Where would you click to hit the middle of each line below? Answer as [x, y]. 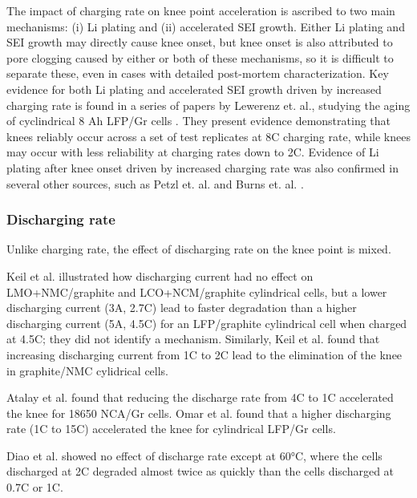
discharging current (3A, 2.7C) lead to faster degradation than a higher [182, 308]
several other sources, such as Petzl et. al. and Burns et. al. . [155, 183]
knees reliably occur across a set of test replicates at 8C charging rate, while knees [208, 136]
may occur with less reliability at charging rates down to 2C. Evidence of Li [193, 152]
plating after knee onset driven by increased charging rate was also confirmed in [202, 167]
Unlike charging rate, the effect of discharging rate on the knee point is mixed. [199, 249]
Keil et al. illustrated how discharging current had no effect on [160, 275]
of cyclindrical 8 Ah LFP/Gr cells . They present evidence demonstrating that [199, 121]
